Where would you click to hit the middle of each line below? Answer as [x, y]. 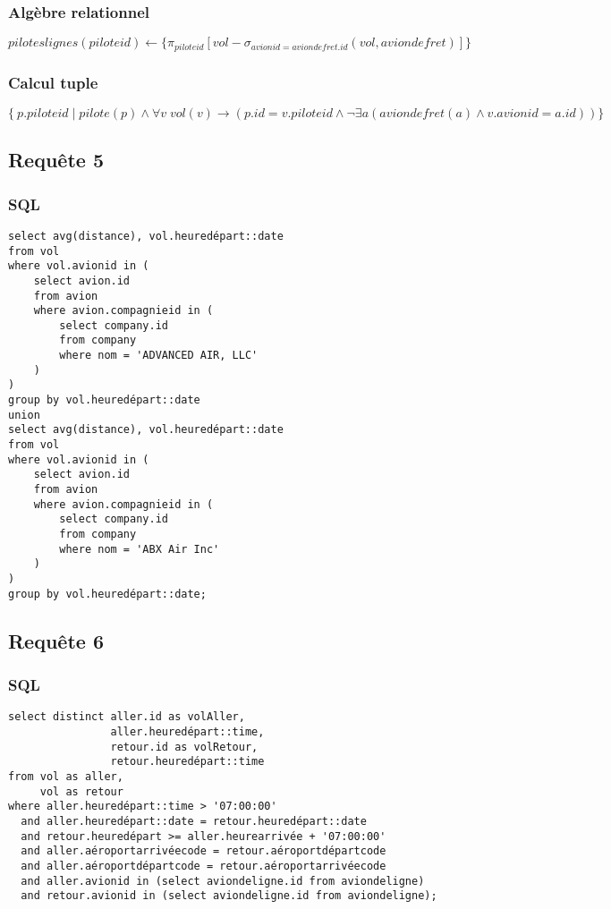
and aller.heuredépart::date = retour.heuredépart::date [194, 821]
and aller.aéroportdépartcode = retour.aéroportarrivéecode [204, 866]
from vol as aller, [66, 776]
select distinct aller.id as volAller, [127, 717]
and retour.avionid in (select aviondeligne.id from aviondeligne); [229, 896]
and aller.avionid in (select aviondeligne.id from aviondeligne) [223, 881]
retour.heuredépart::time [187, 762]
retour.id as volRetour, [184, 747]
